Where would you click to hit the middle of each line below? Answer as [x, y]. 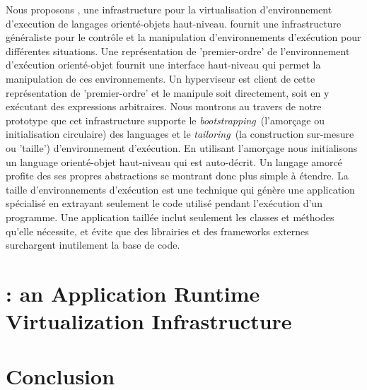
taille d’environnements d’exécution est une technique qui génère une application [180, 189]
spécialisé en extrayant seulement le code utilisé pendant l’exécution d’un [164, 203]
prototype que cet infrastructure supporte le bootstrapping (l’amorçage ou [165, 120]
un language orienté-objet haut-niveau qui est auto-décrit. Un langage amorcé [174, 161]
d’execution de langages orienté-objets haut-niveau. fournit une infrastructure [174, 23]
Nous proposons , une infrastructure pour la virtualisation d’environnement [169, 9]
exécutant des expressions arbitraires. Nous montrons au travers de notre [164, 106]
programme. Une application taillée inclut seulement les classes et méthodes [170, 217]
